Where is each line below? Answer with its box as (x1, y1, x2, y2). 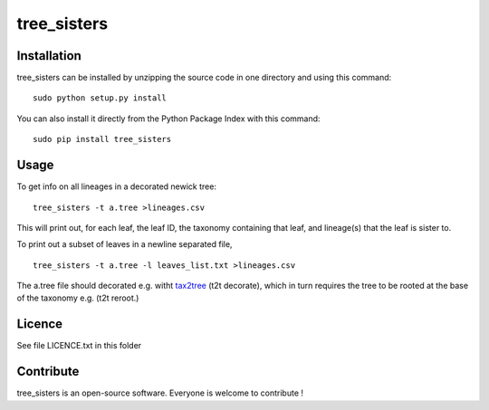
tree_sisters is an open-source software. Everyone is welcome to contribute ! (16, 387, 303, 398)
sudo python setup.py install (33, 93, 168, 103)
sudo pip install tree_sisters (33, 134, 172, 145)
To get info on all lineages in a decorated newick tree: (16, 181, 217, 192)
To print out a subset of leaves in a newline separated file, (16, 239, 233, 250)
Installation (16, 48, 81, 63)
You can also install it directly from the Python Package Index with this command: (16, 113, 321, 124)
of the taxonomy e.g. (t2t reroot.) (16, 292, 139, 303)
